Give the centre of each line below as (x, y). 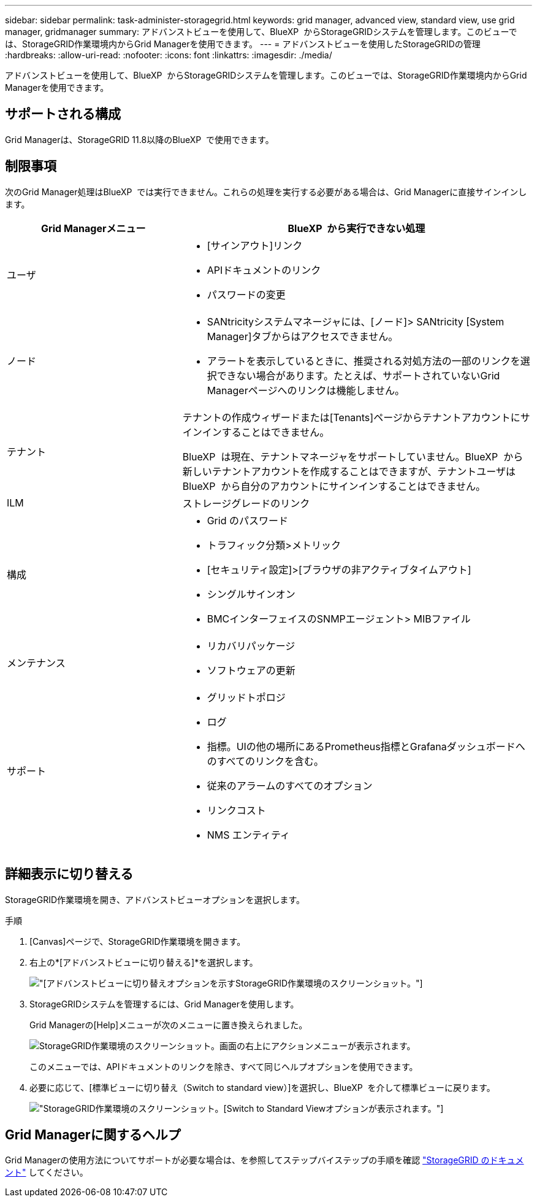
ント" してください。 (47, 1173)
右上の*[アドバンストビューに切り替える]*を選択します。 (144, 962)
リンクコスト (236, 810)
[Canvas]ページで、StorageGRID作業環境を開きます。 (138, 941)
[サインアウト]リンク (255, 245)
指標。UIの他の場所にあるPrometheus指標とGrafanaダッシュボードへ (366, 746)
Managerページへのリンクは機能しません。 (306, 390)
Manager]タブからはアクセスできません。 (303, 336)
